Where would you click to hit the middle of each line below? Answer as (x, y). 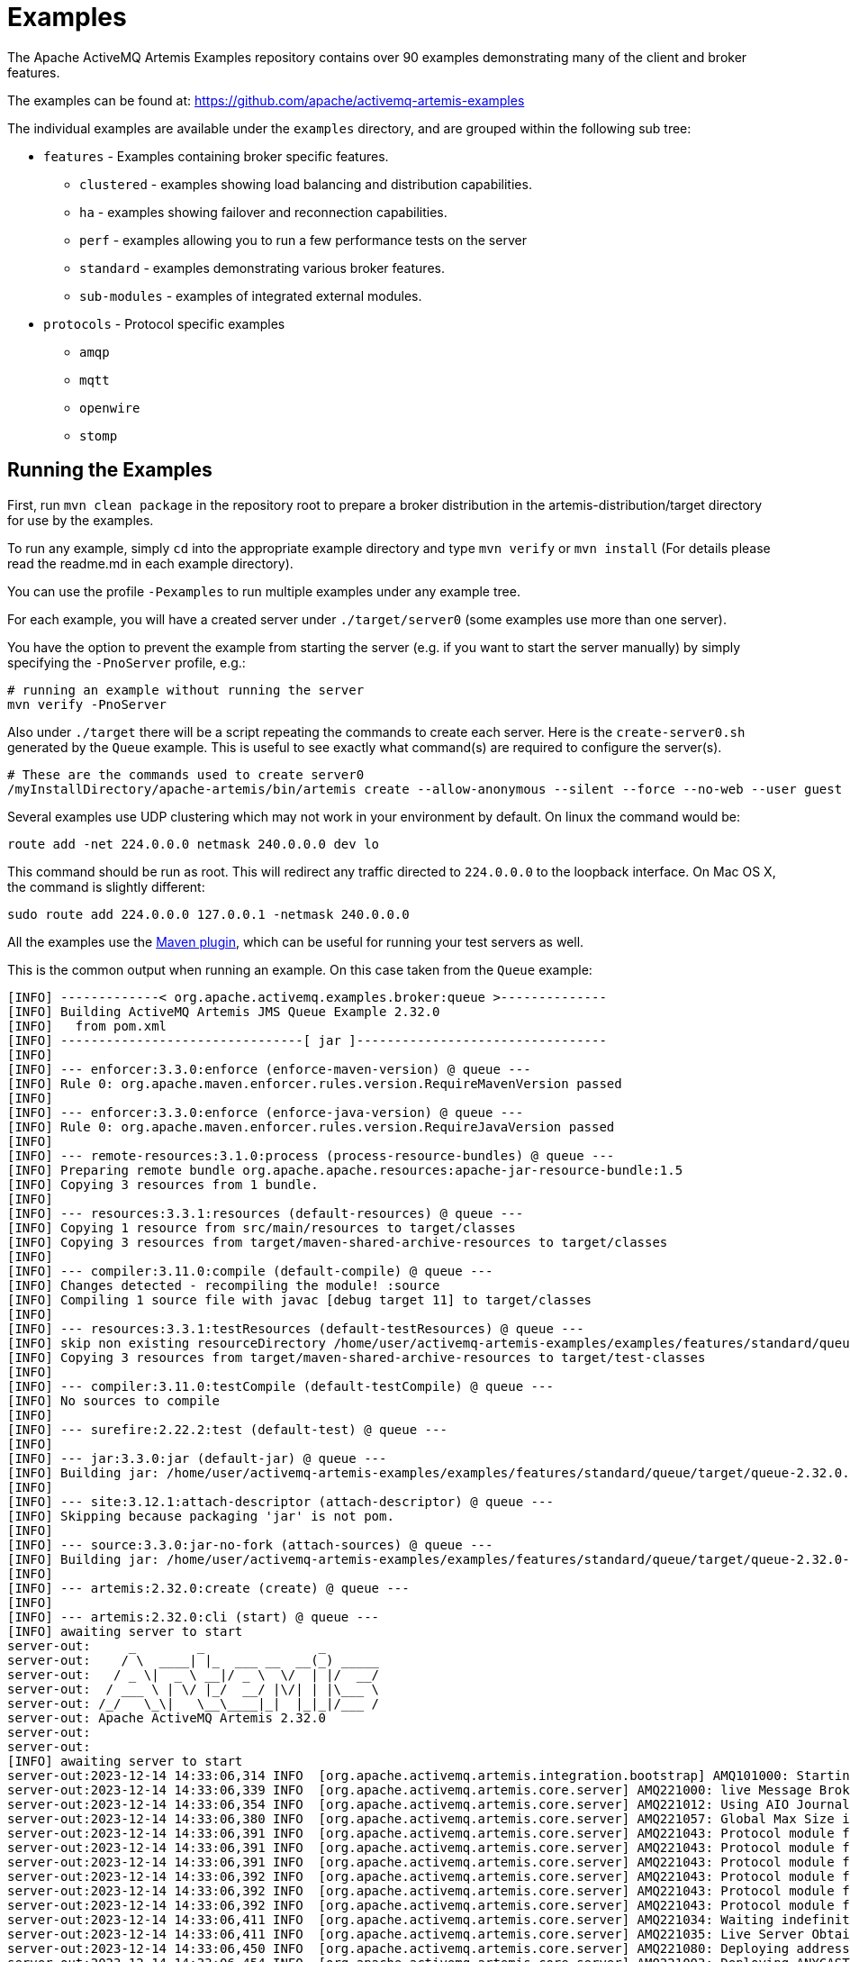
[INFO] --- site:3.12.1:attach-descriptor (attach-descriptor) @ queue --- (280, 1501)
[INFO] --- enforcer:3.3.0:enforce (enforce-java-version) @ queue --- (266, 1112)
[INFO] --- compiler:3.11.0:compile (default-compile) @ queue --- (250, 1271)
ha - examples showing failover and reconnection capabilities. (263, 212)
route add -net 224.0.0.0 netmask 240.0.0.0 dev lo (194, 844)
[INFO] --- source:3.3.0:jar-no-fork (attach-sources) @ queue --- (250, 1544)
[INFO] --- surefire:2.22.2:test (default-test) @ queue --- (227, 1429)
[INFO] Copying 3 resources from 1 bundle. (163, 1184)
